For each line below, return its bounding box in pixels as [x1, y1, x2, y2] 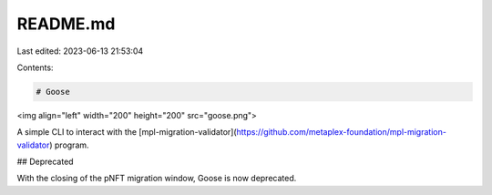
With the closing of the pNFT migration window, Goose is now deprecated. [16, 173, 297, 184]
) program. [48, 139, 90, 150]
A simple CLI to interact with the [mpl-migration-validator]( [16, 127, 237, 138]
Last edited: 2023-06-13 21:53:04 [16, 46, 144, 56]
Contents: [16, 62, 54, 73]
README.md [16, 14, 116, 34]
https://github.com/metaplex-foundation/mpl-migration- [236, 127, 446, 138]
